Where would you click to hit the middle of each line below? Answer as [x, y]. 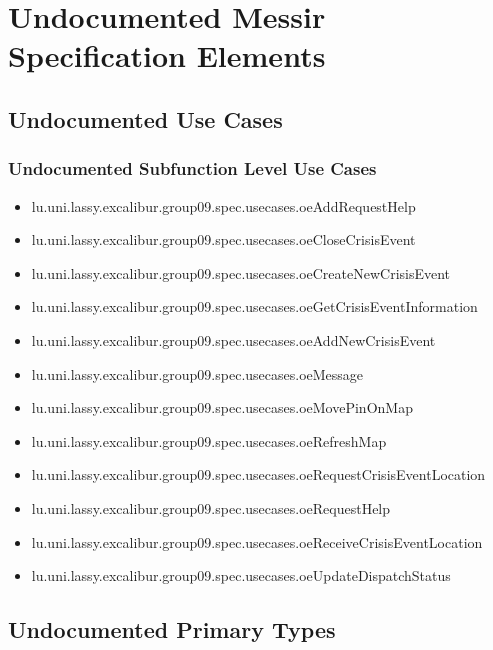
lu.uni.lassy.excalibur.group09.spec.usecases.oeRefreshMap [209, 440]
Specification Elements [167, 55]
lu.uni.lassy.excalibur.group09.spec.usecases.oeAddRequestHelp [223, 205]
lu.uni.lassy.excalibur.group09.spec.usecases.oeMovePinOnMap [222, 407]
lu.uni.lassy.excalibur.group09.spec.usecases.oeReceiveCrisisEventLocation [257, 541]
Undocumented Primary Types [172, 629]
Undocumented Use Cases [145, 118]
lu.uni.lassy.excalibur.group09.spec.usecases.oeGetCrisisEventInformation [254, 306]
